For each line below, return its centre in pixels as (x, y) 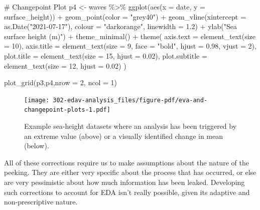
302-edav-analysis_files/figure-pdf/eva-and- (130, 100)
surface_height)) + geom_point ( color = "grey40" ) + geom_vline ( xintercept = (125, 16)
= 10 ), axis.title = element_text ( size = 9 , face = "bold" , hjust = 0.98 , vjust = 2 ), (130, 46)
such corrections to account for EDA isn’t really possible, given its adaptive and (127, 192)
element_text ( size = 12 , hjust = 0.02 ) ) (65, 65)
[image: (37, 100)
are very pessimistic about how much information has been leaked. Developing (124, 182)
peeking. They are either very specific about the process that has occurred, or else (130, 172)
